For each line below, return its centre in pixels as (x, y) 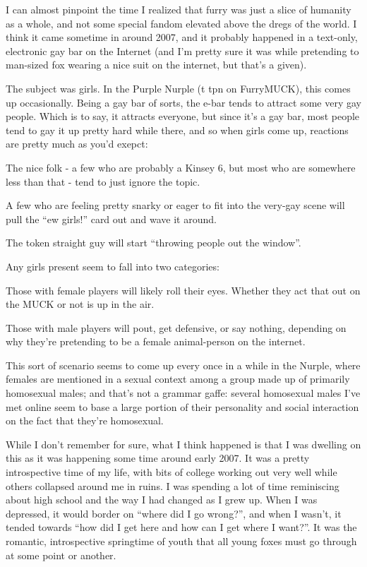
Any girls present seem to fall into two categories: (113, 266)
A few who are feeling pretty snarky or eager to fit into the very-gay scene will (175, 205)
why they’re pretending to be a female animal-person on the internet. (156, 341)
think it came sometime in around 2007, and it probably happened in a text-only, (182, 37)
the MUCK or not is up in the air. (80, 304)
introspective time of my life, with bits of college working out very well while (172, 472)
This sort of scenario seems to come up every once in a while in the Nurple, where (183, 365)
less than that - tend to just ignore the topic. (103, 181)
